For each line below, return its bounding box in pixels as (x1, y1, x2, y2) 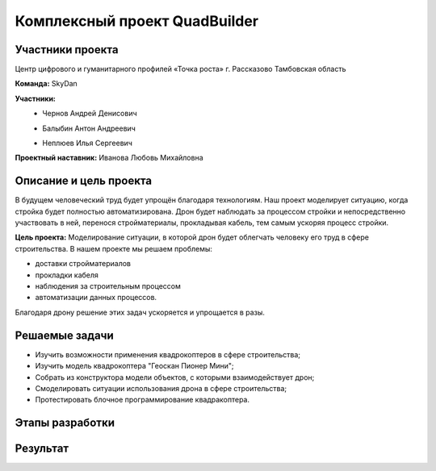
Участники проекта (15, 43, 119, 56)
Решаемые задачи (15, 328, 115, 342)
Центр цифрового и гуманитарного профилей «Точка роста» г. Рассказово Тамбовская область (15, 65, 346, 74)
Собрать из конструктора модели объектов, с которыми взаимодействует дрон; (35, 372, 315, 382)
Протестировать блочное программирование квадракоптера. (35, 395, 250, 405)
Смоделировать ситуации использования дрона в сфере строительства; (35, 383, 287, 393)
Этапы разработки (15, 416, 115, 430)
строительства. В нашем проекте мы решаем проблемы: (15, 244, 213, 253)
